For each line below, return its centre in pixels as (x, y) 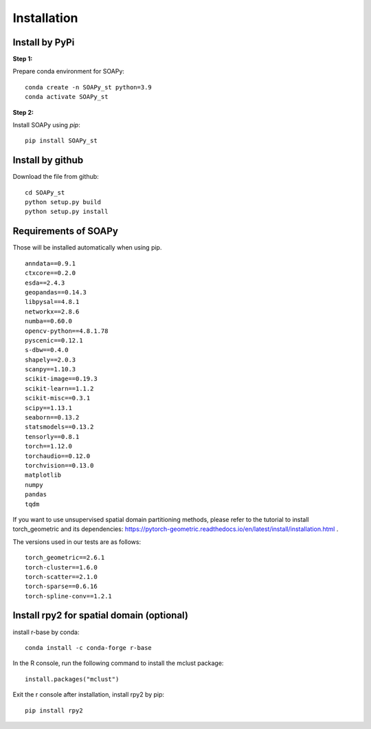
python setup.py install (67, 212)
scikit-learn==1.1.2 (59, 388)
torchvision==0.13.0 (59, 465)
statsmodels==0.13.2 (59, 427)
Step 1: (23, 59)
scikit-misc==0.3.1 (58, 398)
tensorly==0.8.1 (52, 436)
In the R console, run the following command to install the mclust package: (118, 663)
